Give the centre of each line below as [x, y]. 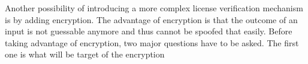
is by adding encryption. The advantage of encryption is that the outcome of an [151, 19]
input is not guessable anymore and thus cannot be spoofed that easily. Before [149, 31]
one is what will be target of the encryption [85, 54]
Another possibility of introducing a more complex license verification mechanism [154, 8]
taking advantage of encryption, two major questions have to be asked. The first [152, 42]
